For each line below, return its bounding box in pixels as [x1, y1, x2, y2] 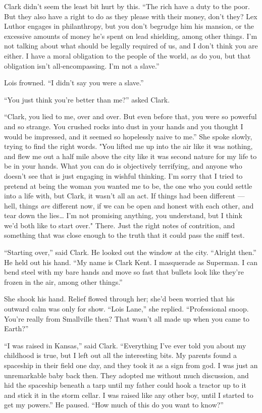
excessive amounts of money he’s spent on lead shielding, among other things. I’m [4, 30, 257, 41]
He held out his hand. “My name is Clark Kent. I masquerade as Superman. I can [4, 256, 258, 267]
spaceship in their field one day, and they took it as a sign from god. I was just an [4, 360, 258, 370]
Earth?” [4, 323, 29, 334]
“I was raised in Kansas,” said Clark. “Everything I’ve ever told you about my [4, 340, 246, 350]
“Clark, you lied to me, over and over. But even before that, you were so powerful [4, 111, 257, 122]
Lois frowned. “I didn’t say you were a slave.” [4, 77, 144, 88]
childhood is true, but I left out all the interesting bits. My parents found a [4, 350, 237, 360]
